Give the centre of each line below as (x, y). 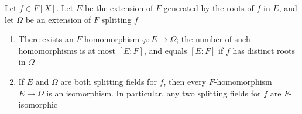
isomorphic (38, 104)
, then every (185, 81)
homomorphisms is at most (67, 50)
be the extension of (119, 8)
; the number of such (213, 39)
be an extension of (58, 19)
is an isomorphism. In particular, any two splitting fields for (154, 93)
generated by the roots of (209, 8)
